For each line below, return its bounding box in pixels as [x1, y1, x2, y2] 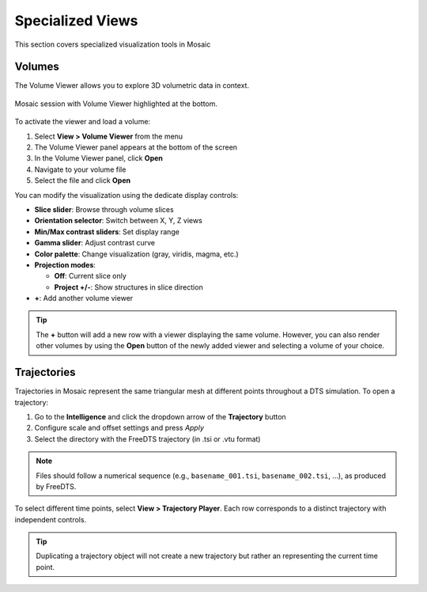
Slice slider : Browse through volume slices [34, 204, 174, 214]
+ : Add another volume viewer [34, 294, 134, 303]
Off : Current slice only [54, 271, 127, 281]
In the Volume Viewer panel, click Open [34, 154, 164, 163]
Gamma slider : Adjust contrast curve [34, 238, 156, 248]
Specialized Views [14, 12, 138, 29]
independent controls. [14, 514, 87, 524]
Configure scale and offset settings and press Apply [34, 423, 205, 433]
